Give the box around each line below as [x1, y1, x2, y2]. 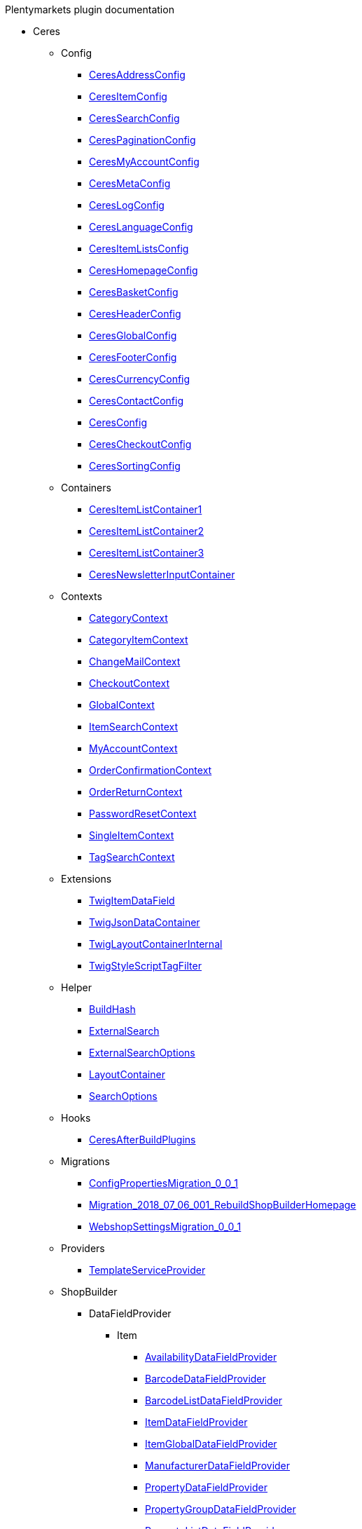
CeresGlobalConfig [89, 329, 177, 341]
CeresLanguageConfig [89, 221, 193, 233]
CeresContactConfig [89, 395, 184, 407]
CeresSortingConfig [89, 460, 181, 472]
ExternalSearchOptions [89, 1047, 195, 1059]
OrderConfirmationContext [89, 764, 212, 776]
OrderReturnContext [89, 786, 183, 798]
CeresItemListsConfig [89, 243, 189, 254]
